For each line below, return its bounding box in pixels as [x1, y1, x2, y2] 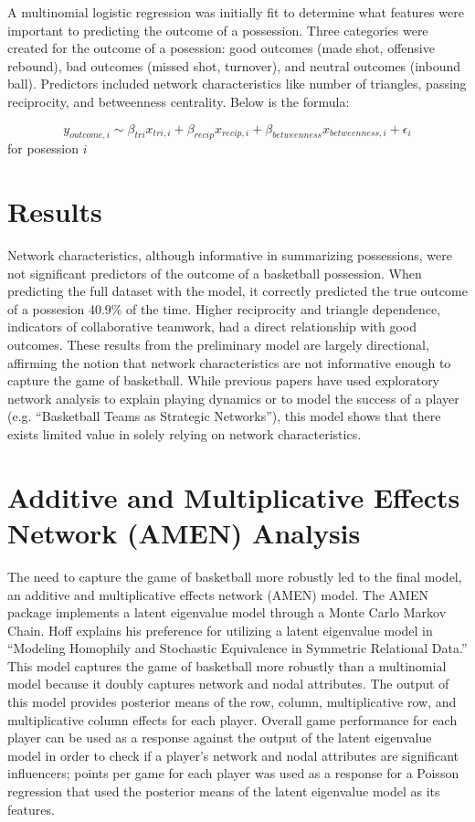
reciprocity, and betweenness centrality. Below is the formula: [7, 91, 350, 111]
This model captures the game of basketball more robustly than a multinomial [7, 656, 447, 675]
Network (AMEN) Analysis [7, 513, 361, 551]
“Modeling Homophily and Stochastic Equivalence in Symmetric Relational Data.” [7, 638, 468, 658]
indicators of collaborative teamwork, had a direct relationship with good [7, 317, 417, 336]
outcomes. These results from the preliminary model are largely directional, [7, 335, 429, 354]
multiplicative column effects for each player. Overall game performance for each [7, 710, 458, 729]
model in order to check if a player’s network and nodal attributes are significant [7, 745, 459, 764]
